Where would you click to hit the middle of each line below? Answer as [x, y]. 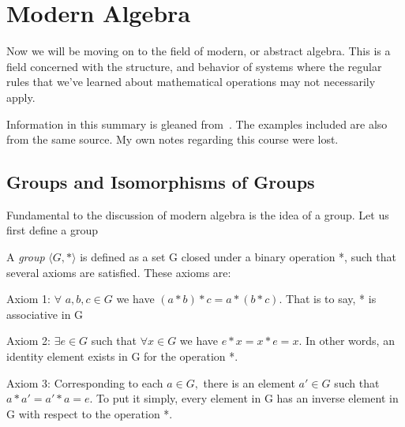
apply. [21, 97]
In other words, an [350, 341]
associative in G [45, 314]
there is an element [249, 382]
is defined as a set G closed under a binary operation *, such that [238, 257]
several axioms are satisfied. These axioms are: [119, 272]
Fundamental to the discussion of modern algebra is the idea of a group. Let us [198, 214]
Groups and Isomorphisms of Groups [161, 182]
